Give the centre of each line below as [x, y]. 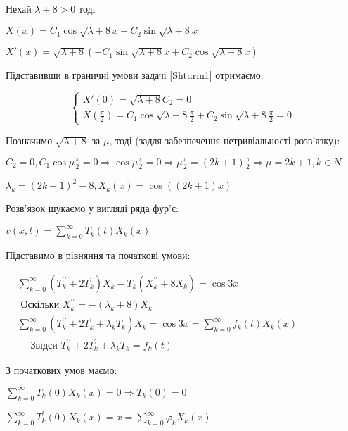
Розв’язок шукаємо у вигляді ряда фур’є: [92, 208]
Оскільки [40, 305]
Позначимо [29, 140]
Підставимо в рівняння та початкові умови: [98, 255]
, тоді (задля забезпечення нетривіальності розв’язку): [225, 140]
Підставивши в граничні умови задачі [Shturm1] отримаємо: [135, 75]
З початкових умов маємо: [62, 369]
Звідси [44, 345]
